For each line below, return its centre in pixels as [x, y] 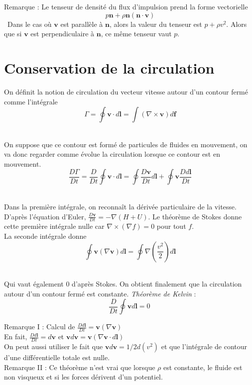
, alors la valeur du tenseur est [156, 24]
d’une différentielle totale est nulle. [57, 357]
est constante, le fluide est [203, 367]
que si [13, 34]
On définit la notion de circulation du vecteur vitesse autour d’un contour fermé [126, 91]
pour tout [171, 226]
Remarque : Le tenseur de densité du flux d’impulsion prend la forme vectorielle [126, 6]
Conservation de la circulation [109, 67]
